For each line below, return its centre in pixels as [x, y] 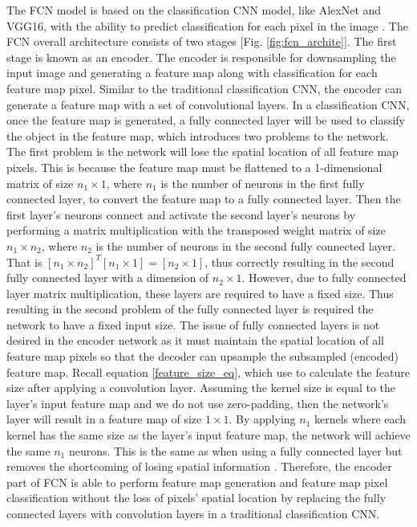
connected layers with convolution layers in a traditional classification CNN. [193, 513]
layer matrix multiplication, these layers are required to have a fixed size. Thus [200, 293]
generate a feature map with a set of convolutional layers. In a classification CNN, [208, 104]
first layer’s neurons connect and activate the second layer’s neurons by [181, 214]
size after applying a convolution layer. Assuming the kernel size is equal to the [201, 388]
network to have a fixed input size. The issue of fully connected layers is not [193, 324]
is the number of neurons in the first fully [263, 183]
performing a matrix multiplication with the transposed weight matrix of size [196, 230]
